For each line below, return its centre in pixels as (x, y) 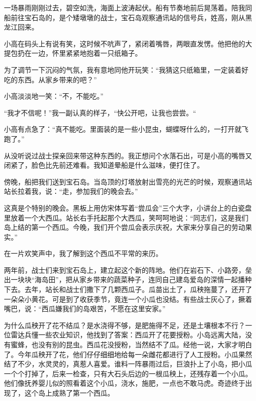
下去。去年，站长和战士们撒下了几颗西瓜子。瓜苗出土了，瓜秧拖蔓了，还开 (125, 289)
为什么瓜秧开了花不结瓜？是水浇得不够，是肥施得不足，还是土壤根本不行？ (125, 325)
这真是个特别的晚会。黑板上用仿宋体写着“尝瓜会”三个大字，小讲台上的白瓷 (125, 207)
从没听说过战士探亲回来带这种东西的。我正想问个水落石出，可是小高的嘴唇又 (128, 155)
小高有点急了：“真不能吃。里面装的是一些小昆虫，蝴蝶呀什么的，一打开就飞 (126, 129)
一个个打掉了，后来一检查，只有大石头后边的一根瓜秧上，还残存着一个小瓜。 (128, 373)
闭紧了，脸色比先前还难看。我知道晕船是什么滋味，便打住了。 (104, 165)
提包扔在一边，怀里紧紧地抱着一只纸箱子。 (73, 53)
